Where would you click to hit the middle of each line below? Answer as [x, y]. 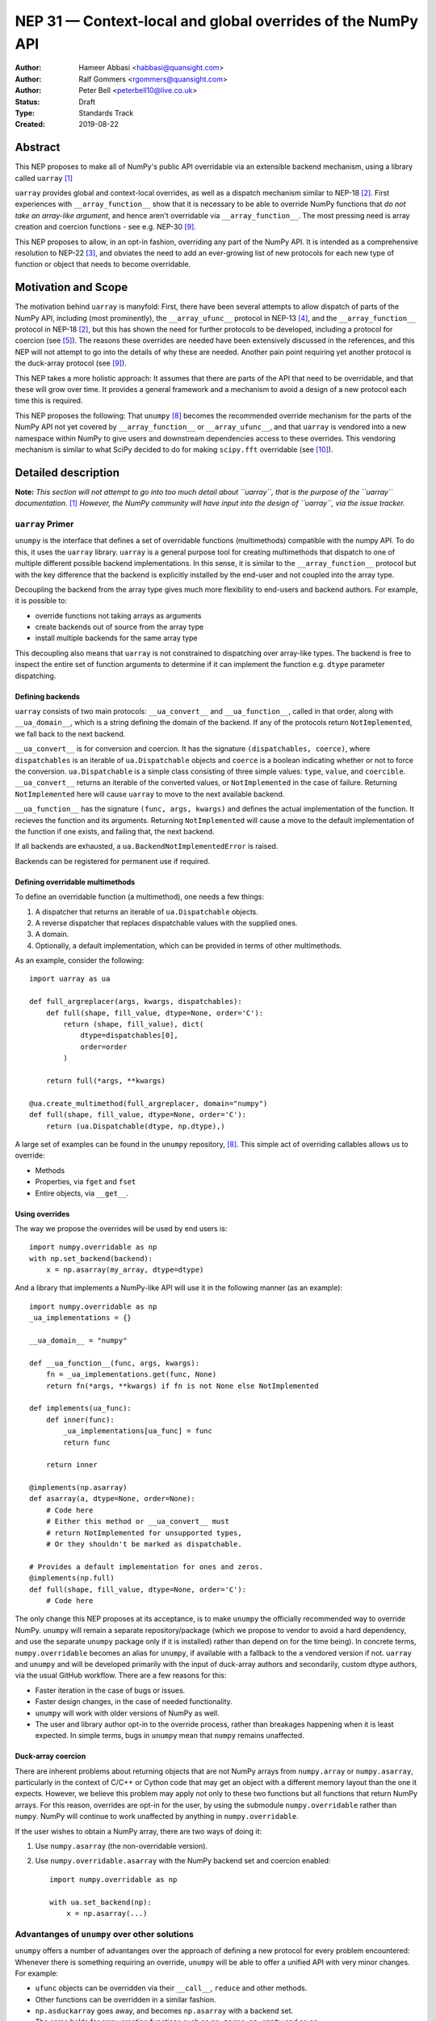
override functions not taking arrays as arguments [118, 615]
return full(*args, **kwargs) [105, 1080]
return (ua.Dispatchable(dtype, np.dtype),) [135, 1126]
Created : [30, 124]
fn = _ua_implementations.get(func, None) [131, 1375]
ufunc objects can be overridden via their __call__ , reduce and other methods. [171, 1988]
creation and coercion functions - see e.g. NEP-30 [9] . [106, 227]
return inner [71, 1465]
